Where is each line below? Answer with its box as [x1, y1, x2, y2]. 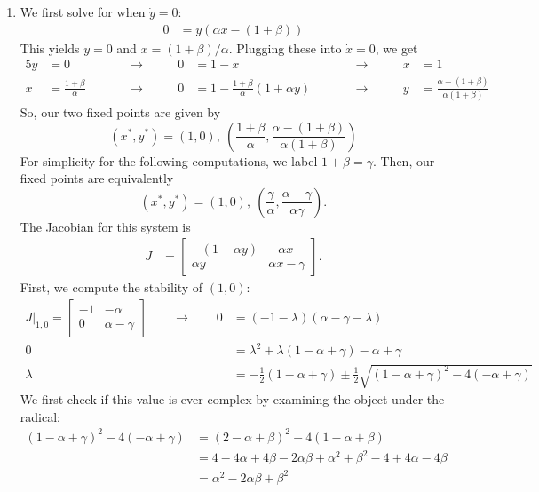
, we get [375, 38, 418, 57]
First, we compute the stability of [20, 278, 203, 297]
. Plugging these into [228, 38, 342, 57]
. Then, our [372, 151, 435, 170]
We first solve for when [20, 3, 146, 20]
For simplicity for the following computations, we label [20, 151, 318, 170]
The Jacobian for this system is [20, 217, 191, 235]
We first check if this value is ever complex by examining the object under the [20, 390, 445, 409]
